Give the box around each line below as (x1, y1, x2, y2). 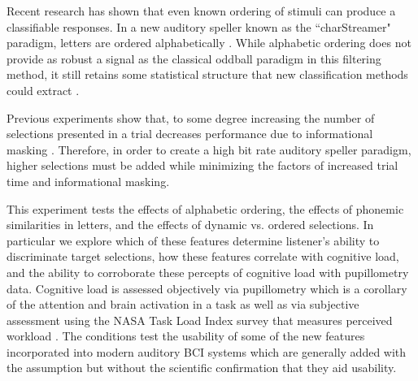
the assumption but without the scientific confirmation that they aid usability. (7, 359, 397, 376)
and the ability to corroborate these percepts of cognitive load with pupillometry (7, 263, 409, 280)
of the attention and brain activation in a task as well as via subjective (7, 296, 359, 313)
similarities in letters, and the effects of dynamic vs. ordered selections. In (7, 216, 374, 233)
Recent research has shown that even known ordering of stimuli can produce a (7, 2, 396, 19)
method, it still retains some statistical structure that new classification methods (7, 66, 408, 83)
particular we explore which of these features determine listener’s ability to (7, 232, 380, 249)
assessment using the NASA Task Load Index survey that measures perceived (7, 311, 393, 328)
